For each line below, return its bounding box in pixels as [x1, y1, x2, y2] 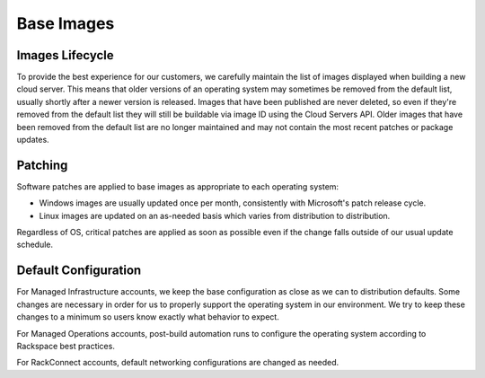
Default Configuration [16, 263, 142, 278]
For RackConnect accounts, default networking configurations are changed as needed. [16, 357, 339, 368]
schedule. [16, 239, 54, 251]
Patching [16, 157, 68, 172]
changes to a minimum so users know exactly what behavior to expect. [16, 312, 280, 322]
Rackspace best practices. [16, 340, 116, 351]
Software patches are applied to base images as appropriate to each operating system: [16, 180, 339, 192]
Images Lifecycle [16, 48, 114, 63]
